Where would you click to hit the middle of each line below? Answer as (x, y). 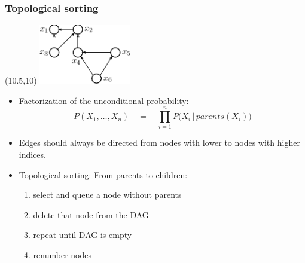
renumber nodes (62, 254)
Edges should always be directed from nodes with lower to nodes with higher (159, 143)
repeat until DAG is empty (83, 235)
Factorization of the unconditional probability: (104, 100)
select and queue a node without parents (107, 195)
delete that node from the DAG (91, 214)
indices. (32, 154)
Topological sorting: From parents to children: (103, 174)
